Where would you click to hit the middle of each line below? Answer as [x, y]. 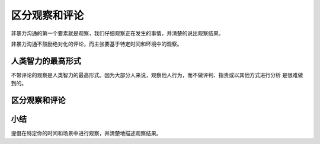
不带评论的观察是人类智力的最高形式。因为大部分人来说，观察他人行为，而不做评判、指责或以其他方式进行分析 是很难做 [157, 75]
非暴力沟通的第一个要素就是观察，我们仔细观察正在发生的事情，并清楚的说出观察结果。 [117, 33]
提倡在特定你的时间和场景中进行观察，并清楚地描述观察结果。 [86, 133]
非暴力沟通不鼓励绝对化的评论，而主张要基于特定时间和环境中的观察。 [97, 44]
